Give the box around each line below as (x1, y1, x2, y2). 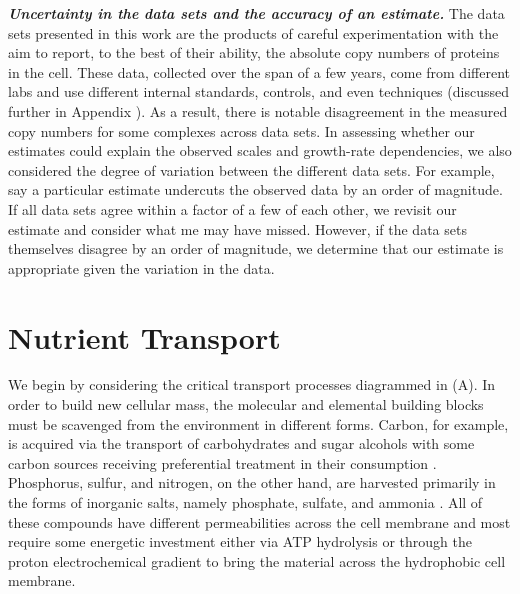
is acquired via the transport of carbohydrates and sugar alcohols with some (8, 433, 475, 454)
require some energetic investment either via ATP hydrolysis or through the (8, 531, 472, 552)
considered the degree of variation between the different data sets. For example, (8, 159, 495, 180)
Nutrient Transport (8, 316, 281, 357)
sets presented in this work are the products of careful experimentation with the (8, 22, 499, 43)
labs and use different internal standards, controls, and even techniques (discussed (8, 81, 509, 102)
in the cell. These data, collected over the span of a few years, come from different (8, 61, 510, 82)
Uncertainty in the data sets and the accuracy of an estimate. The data (8, 3, 505, 23)
